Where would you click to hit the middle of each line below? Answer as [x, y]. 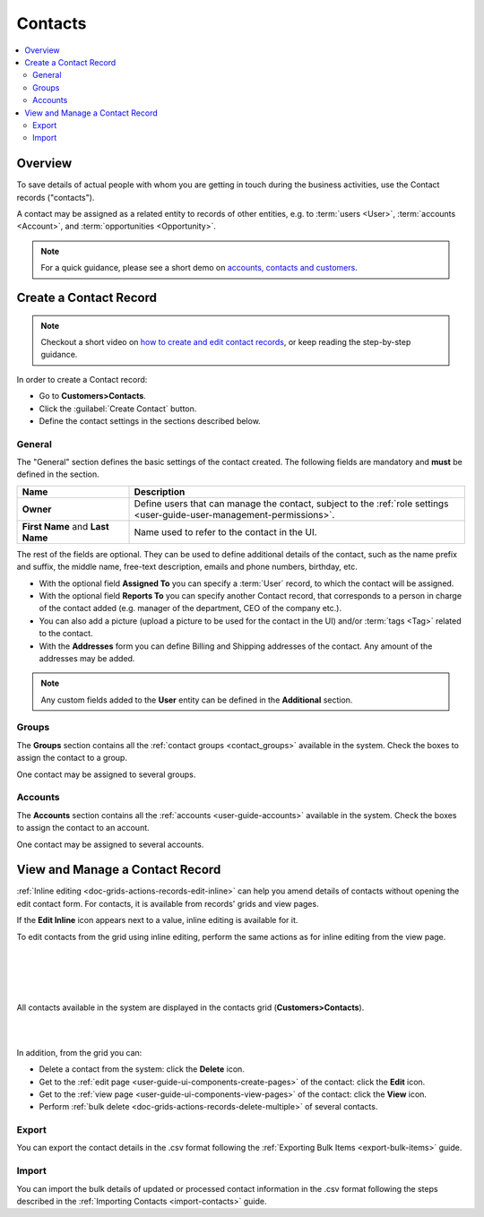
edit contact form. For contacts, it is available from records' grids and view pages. [168, 903]
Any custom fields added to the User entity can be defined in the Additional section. [197, 700]
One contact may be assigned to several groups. [106, 774]
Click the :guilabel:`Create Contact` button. [118, 409]
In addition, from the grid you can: [79, 1052]
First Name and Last [65, 526]
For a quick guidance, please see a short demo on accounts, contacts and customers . [199, 268]
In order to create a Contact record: [82, 379]
